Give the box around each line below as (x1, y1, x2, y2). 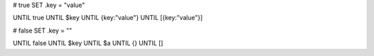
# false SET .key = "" (12, 26, 73, 35)
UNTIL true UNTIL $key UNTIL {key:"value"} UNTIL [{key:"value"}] (12, 14, 203, 22)
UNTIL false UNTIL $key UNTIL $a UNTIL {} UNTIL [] (12, 39, 163, 48)
